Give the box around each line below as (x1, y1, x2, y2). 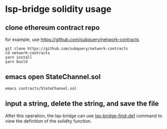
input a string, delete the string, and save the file (5, 100, 159, 108)
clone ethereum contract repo (5, 23, 100, 32)
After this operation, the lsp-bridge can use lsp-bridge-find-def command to (5, 113, 163, 119)
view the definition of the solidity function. (5, 118, 92, 124)
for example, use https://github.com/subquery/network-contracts (5, 36, 140, 42)
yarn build (5, 59, 28, 64)
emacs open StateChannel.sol (5, 73, 101, 81)
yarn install (5, 55, 32, 60)
